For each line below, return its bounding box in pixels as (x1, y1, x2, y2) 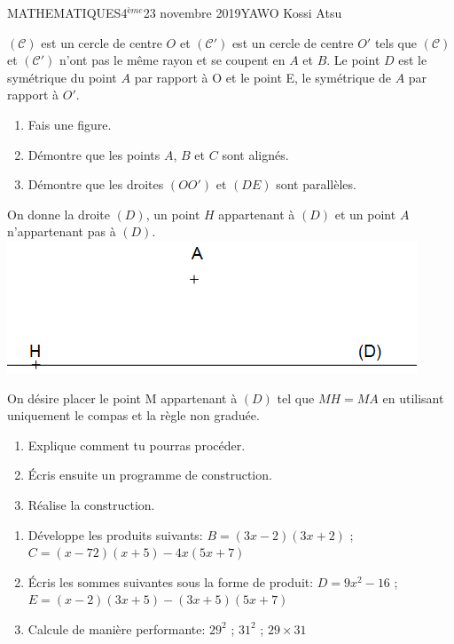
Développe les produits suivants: (27, 525, 203, 544)
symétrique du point (7, 68, 117, 86)
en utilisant (382, 388, 444, 407)
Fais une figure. (27, 115, 112, 133)
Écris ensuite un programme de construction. (27, 465, 272, 484)
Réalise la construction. (27, 495, 155, 513)
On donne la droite (7, 204, 110, 223)
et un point (334, 204, 396, 223)
